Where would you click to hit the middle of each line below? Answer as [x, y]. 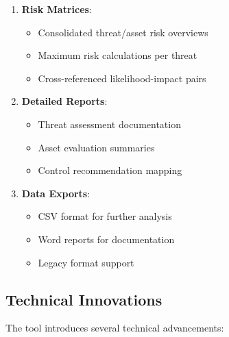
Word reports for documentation [106, 239]
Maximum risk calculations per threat [118, 55]
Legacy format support [86, 262]
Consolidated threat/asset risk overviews [123, 32]
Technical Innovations [84, 299]
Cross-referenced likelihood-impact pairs [122, 78]
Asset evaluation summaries [96, 147]
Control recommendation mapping [110, 170]
